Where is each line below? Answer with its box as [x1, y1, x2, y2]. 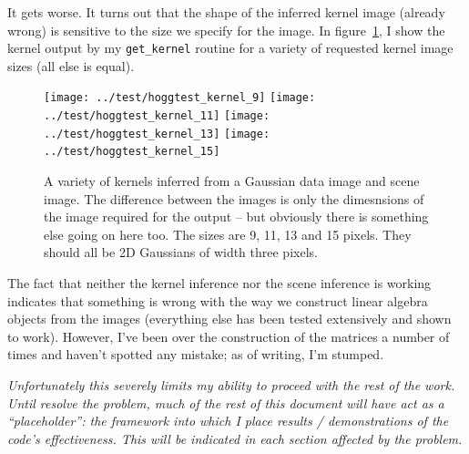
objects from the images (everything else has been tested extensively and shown [7, 309, 452, 328]
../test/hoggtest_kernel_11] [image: [44, 109, 270, 123]
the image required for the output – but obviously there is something [44, 207, 429, 226]
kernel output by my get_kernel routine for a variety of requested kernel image [7, 38, 454, 57]
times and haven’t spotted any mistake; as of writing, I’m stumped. [7, 345, 384, 364]
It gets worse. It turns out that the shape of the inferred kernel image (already [7, 3, 445, 21]
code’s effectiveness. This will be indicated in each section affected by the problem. [7, 428, 463, 448]
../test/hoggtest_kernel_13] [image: [44, 127, 270, 140]
